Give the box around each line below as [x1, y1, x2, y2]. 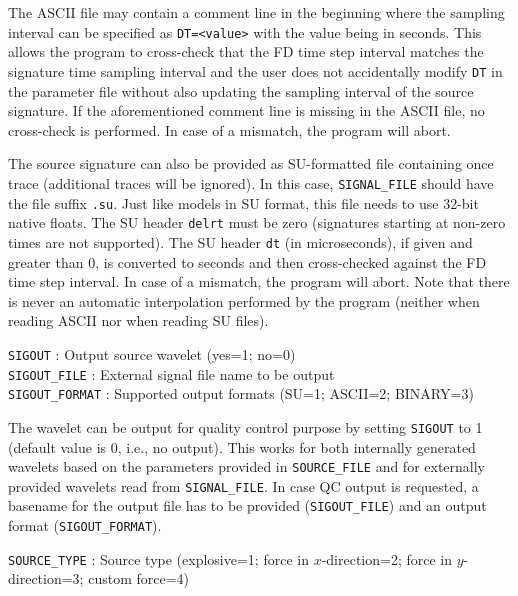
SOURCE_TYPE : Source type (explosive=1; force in [8, 548, 309, 569]
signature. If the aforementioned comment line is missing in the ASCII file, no [8, 100, 485, 121]
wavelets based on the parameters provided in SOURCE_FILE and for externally [8, 456, 486, 477]
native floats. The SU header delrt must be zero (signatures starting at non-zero [8, 212, 506, 233]
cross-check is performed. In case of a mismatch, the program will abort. [8, 119, 451, 140]
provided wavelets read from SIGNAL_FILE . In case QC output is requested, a [8, 475, 479, 496]
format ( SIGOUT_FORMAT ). [8, 515, 162, 536]
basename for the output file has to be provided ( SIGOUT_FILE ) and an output [8, 495, 487, 516]
